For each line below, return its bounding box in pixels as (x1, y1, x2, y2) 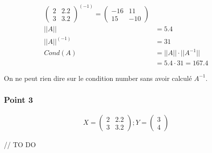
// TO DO (4, 139, 36, 150)
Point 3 (4, 94, 33, 106)
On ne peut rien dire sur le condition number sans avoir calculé (4, 73, 192, 83)
